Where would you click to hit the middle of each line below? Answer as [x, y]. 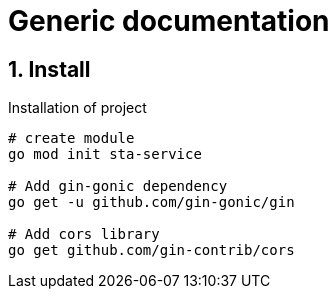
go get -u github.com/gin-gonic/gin [151, 202]
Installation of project [77, 108]
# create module [71, 138]
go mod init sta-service [105, 154]
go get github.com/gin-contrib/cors [151, 250]
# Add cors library [84, 234]
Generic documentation [169, 21]
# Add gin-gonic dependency [118, 186]
